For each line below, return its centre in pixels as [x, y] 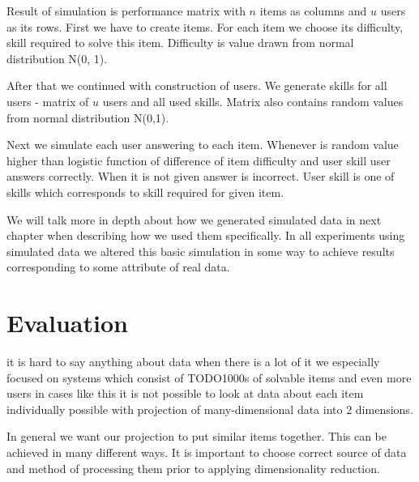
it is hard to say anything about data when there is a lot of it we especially [193, 362]
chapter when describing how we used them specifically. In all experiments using [206, 235]
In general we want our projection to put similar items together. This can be [197, 436]
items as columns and [313, 11]
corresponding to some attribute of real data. [118, 267]
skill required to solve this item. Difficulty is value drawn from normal [180, 43]
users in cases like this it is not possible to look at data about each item [185, 393]
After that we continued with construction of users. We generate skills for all [197, 85]
